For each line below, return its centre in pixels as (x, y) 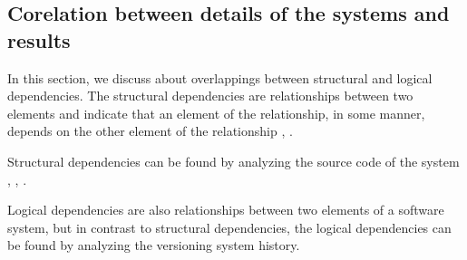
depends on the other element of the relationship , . (150, 131)
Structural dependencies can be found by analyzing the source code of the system (233, 161)
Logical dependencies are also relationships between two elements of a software (226, 210)
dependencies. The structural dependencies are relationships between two (210, 96)
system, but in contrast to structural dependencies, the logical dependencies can (229, 227)
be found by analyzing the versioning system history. (154, 245)
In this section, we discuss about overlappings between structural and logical (220, 77)
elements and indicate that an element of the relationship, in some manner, (216, 113)
